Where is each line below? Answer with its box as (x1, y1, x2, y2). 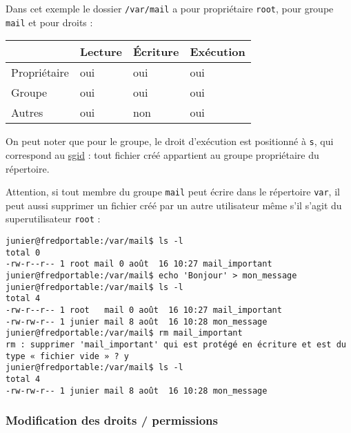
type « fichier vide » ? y (6, 351, 129, 361)
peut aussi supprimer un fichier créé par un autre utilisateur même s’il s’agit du (6, 198, 342, 212)
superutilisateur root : (6, 211, 101, 226)
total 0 (6, 247, 41, 258)
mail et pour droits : (6, 15, 93, 29)
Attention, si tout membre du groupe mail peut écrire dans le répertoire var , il (6, 184, 340, 199)
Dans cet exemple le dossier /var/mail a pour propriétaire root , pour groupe (6, 1, 334, 15)
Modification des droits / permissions (6, 412, 218, 429)
